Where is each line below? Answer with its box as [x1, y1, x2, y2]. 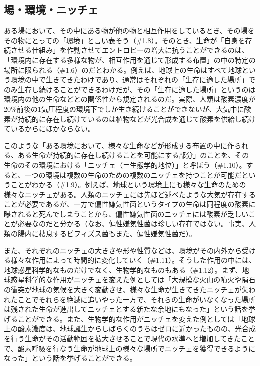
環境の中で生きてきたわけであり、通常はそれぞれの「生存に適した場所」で [10, 74, 255, 85]
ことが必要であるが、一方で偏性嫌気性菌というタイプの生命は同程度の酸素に [4, 199, 256, 209]
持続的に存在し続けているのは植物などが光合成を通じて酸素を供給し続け [17, 113, 256, 124]
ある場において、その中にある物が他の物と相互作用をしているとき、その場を [4, 25, 255, 36]
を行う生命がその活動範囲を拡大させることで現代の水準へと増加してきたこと [4, 333, 255, 344]
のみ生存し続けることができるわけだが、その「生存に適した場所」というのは [4, 84, 256, 94]
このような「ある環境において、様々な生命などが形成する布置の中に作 [4, 140, 234, 150]
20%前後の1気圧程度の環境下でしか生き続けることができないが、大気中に [4, 103, 244, 114]
